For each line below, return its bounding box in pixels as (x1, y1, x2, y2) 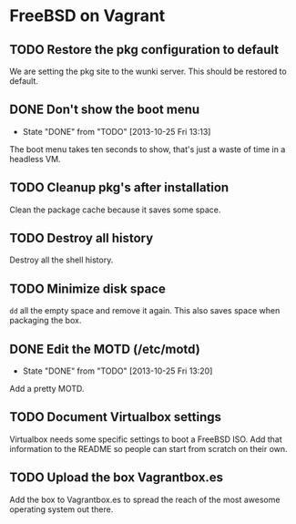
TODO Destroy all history (9, 231, 154, 246)
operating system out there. (9, 503, 114, 515)
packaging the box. (9, 315, 82, 326)
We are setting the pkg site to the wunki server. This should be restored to (9, 66, 287, 77)
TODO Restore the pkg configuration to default (9, 42, 280, 57)
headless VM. (9, 153, 61, 164)
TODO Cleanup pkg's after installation (9, 180, 230, 196)
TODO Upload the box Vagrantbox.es (9, 470, 224, 486)
